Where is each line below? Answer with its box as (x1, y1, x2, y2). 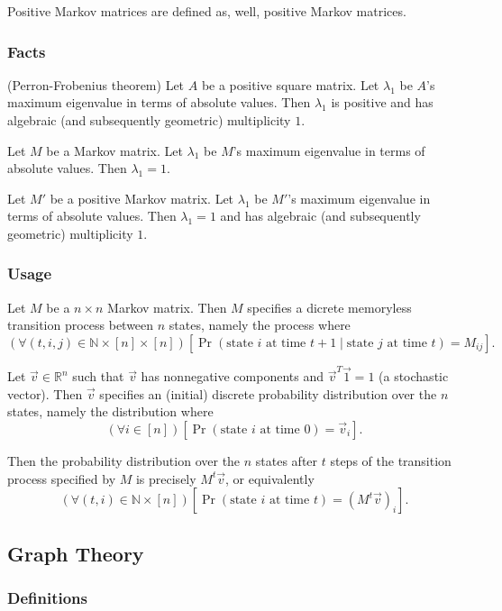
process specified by (7, 469, 116, 488)
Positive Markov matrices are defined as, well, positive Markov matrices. (7, 2, 406, 20)
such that (72, 367, 124, 386)
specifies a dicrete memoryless (247, 297, 412, 316)
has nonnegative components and (141, 367, 324, 386)
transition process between (7, 315, 154, 334)
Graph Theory (7, 539, 144, 567)
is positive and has (331, 93, 434, 112)
